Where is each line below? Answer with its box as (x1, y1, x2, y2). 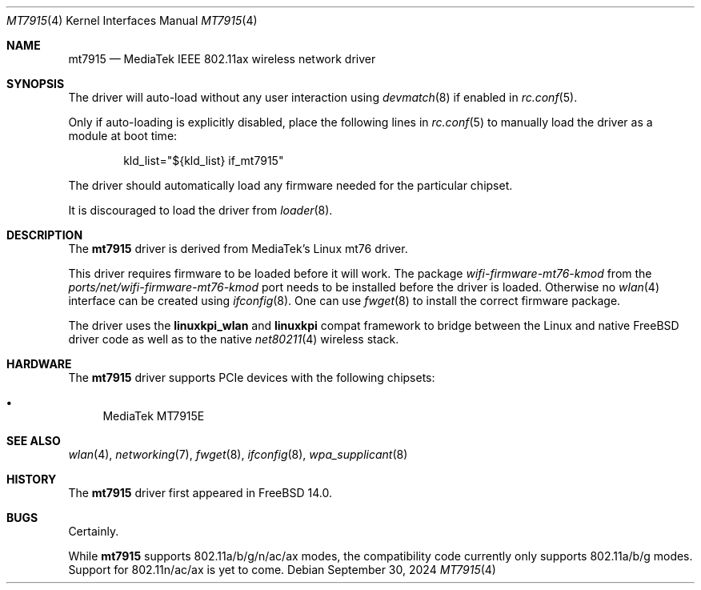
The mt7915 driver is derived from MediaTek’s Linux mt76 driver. (68, 242, 408, 255)
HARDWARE (6, 357, 72, 371)
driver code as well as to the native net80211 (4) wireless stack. (68, 332, 399, 346)
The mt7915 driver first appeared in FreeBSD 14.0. (68, 486, 332, 500)
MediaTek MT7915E (102, 409, 205, 423)
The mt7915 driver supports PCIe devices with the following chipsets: (68, 371, 435, 384)
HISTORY (6, 472, 57, 486)
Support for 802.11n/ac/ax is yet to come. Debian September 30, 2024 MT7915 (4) (68, 563, 496, 576)
